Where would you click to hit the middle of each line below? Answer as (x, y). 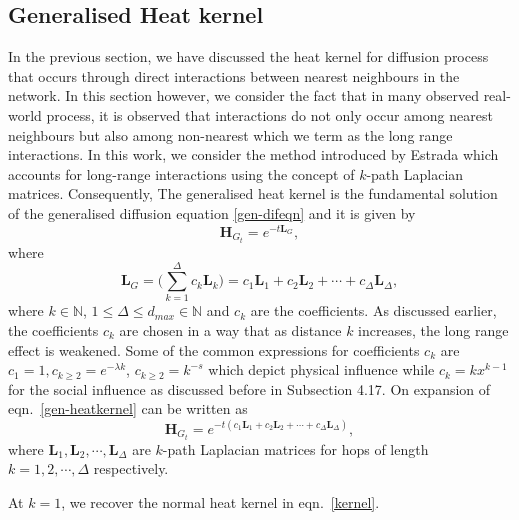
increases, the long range (433, 330)
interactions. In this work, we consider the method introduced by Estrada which (253, 154)
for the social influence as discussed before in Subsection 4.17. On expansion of (249, 388)
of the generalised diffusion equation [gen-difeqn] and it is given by (212, 212)
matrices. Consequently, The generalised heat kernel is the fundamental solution (253, 193)
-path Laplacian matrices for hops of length (295, 448)
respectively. (131, 468)
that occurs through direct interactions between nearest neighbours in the (234, 75)
